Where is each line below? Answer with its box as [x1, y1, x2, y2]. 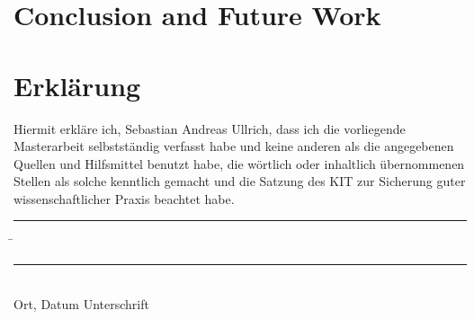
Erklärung [13, 66, 141, 103]
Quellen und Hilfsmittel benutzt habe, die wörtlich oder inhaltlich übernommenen [13, 154, 465, 173]
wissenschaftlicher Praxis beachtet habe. [13, 189, 235, 208]
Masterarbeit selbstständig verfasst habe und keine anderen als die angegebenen [13, 137, 454, 155]
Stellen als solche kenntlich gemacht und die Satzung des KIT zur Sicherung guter [13, 172, 466, 191]
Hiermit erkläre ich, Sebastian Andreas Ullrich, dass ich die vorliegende [13, 119, 406, 137]
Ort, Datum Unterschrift [13, 294, 149, 313]
